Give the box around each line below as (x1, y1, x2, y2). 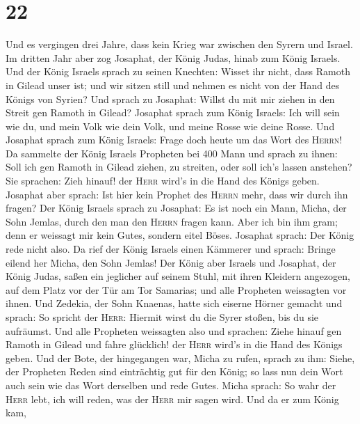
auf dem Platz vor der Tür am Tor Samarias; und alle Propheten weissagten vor (6, 282, 347, 297)
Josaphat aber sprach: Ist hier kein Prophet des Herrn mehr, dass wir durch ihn (6, 187, 348, 201)
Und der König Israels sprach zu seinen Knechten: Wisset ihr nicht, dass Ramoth (6, 64, 350, 79)
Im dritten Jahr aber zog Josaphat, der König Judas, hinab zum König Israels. (6, 50, 341, 65)
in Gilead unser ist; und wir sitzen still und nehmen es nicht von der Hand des (6, 77, 340, 92)
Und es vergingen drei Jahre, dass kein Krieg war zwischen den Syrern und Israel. (6, 37, 353, 52)
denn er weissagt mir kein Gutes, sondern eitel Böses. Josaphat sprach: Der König (6, 228, 354, 242)
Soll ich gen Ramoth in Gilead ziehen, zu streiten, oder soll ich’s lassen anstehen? (6, 159, 352, 174)
